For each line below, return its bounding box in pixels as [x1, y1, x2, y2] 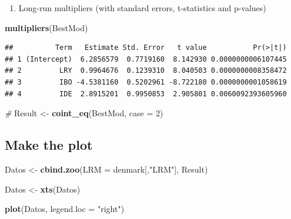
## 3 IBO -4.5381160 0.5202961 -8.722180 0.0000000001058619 [5, 78, 287, 86]
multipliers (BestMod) [5, 21, 88, 33]
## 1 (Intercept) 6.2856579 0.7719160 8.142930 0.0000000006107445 [5, 55, 287, 63]
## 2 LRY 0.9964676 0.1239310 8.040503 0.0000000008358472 [5, 66, 287, 75]
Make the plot [5, 136, 93, 154]
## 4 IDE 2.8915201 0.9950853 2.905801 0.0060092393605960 [5, 89, 287, 98]
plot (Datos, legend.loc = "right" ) [5, 203, 125, 215]
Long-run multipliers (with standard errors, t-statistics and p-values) [18, 2, 266, 14]
